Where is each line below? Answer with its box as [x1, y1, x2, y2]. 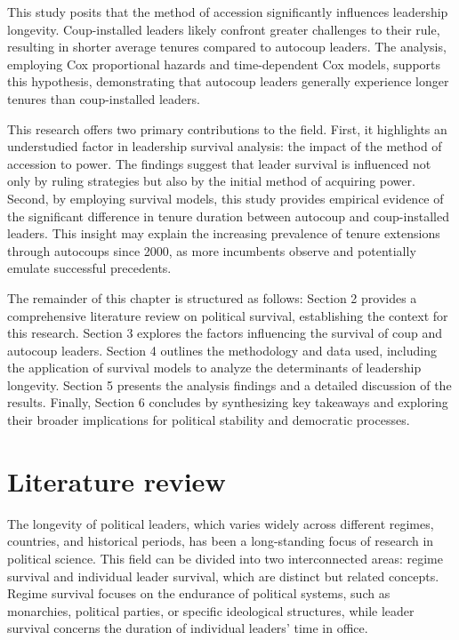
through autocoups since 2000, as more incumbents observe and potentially [7, 241, 416, 260]
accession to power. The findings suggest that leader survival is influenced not [7, 154, 431, 172]
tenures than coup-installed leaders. [7, 89, 200, 108]
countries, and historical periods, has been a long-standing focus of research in [7, 532, 434, 550]
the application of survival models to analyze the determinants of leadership [7, 358, 422, 377]
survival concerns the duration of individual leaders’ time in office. [7, 619, 368, 637]
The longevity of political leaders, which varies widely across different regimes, [7, 514, 434, 532]
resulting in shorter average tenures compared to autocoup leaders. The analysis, [7, 37, 447, 56]
